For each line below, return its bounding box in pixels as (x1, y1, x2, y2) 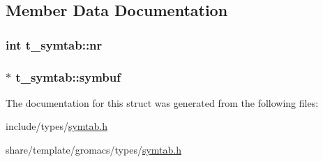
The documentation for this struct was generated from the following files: (6, 95, 319, 110)
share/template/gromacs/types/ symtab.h (6, 142, 181, 157)
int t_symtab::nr (6, 36, 103, 53)
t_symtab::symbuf (15, 68, 121, 85)
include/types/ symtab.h (6, 119, 108, 133)
